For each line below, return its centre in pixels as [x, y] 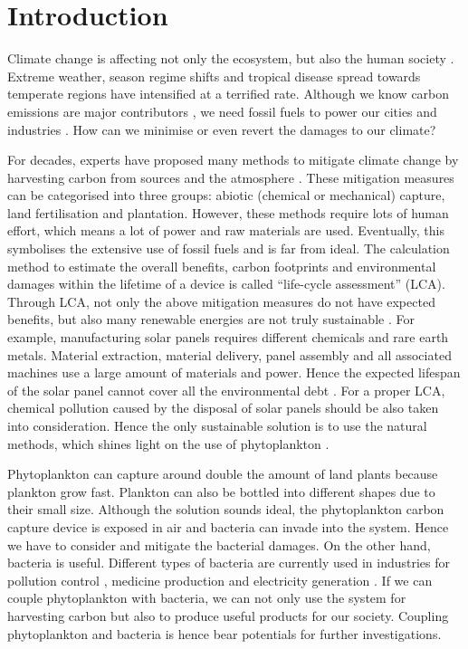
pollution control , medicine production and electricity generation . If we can [220, 580]
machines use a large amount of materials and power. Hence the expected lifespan [234, 372]
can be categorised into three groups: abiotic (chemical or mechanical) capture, [226, 195]
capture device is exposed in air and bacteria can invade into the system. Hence [228, 526]
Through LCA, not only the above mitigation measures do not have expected [221, 301]
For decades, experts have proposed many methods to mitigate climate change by [233, 160]
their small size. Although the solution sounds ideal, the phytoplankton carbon [226, 509]
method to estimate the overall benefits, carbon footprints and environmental [222, 266]
